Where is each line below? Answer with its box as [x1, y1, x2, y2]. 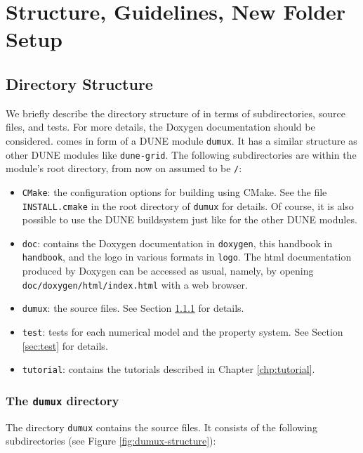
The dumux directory [6, 391, 119, 409]
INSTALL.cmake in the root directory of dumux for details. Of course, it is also [22, 198, 354, 213]
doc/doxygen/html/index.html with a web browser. [22, 277, 248, 291]
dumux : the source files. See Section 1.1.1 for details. [22, 301, 244, 315]
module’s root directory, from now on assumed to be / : [6, 161, 242, 176]
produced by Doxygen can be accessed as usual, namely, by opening [22, 263, 314, 278]
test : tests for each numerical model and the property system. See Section [22, 324, 343, 339]
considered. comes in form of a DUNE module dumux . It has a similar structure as [6, 133, 357, 147]
